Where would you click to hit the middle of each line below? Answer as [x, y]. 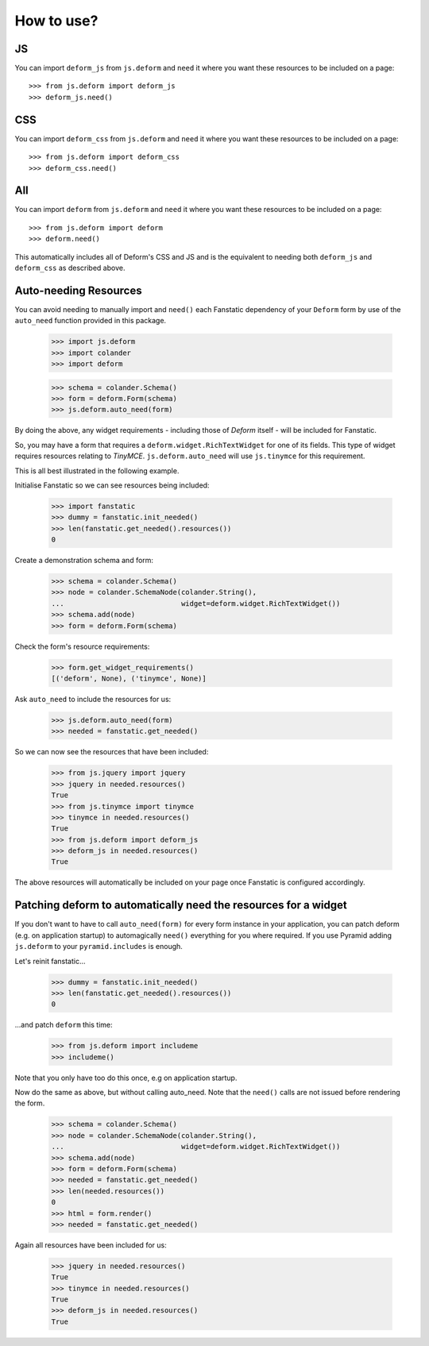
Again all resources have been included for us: [91, 1245]
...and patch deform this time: [64, 1025]
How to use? [56, 21]
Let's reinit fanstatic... [50, 961]
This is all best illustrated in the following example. [97, 471]
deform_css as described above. [70, 268]
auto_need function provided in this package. [91, 321]
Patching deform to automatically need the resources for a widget [181, 905]
